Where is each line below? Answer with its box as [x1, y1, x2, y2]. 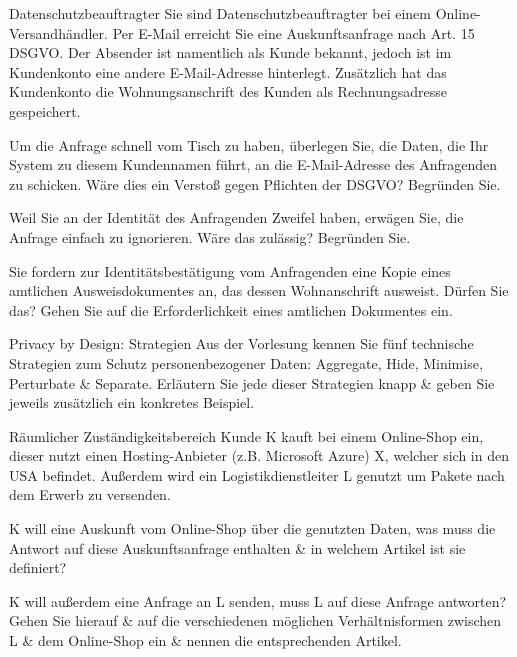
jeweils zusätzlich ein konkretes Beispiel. [9, 392, 255, 413]
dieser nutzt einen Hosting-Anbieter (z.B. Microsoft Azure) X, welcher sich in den [9, 445, 509, 466]
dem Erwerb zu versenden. [9, 484, 171, 505]
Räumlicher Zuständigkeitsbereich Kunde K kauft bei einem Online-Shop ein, [9, 425, 484, 446]
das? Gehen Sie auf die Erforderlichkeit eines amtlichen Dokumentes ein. [9, 299, 453, 320]
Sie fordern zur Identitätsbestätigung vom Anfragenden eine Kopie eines [9, 260, 451, 281]
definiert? [9, 557, 67, 578]
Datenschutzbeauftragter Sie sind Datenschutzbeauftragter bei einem [9, 3, 431, 23]
